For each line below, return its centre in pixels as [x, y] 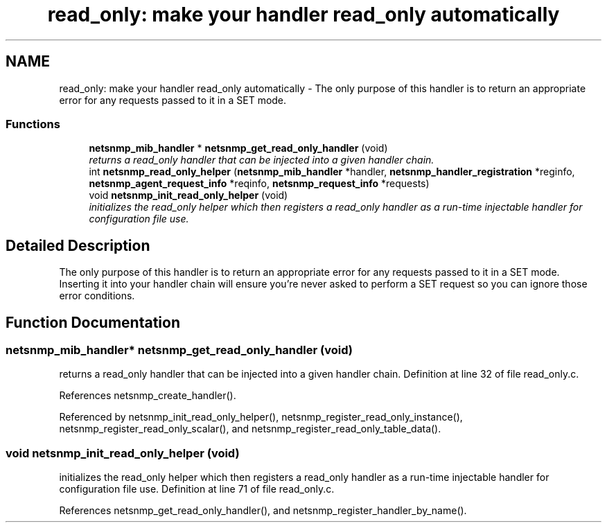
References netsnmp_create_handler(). [148, 396]
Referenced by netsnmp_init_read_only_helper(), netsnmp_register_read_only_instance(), [261, 417]
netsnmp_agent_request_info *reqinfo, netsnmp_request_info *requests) [259, 184]
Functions [33, 124]
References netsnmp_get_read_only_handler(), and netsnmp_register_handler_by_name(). [263, 511]
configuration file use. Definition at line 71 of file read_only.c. [197, 489]
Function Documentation [93, 322]
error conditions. [97, 296]
